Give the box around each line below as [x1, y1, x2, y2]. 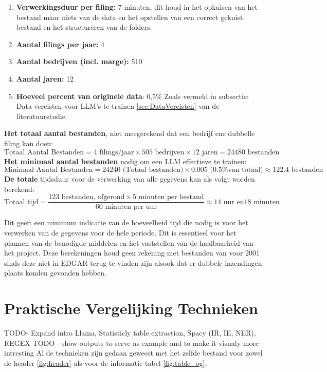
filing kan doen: [4, 138, 53, 148]
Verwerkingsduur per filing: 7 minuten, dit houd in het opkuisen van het [16, 2, 258, 12]
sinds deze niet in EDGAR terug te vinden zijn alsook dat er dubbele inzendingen [4, 257, 262, 268]
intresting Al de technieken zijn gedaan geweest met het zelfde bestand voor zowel [4, 347, 263, 358]
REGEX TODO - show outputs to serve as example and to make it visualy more [4, 337, 259, 348]
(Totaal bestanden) [122, 166, 184, 174]
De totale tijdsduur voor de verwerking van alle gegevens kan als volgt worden [4, 173, 255, 184]
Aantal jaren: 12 [16, 73, 74, 84]
